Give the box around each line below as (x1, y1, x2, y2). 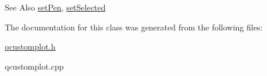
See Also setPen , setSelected (5, 1, 106, 13)
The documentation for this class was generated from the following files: (5, 20, 263, 33)
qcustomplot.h (5, 40, 56, 53)
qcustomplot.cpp (5, 60, 64, 72)
